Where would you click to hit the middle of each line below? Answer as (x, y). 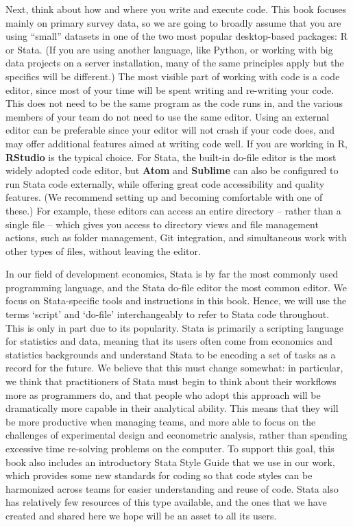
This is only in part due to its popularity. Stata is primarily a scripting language (174, 327)
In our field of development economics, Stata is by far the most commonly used (172, 274)
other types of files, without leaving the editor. (103, 250)
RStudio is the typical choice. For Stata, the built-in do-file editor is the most (171, 157)
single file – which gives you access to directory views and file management (162, 224)
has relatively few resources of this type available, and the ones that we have (166, 502)
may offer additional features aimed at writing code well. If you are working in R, (177, 143)
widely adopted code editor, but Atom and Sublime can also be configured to (172, 170)
